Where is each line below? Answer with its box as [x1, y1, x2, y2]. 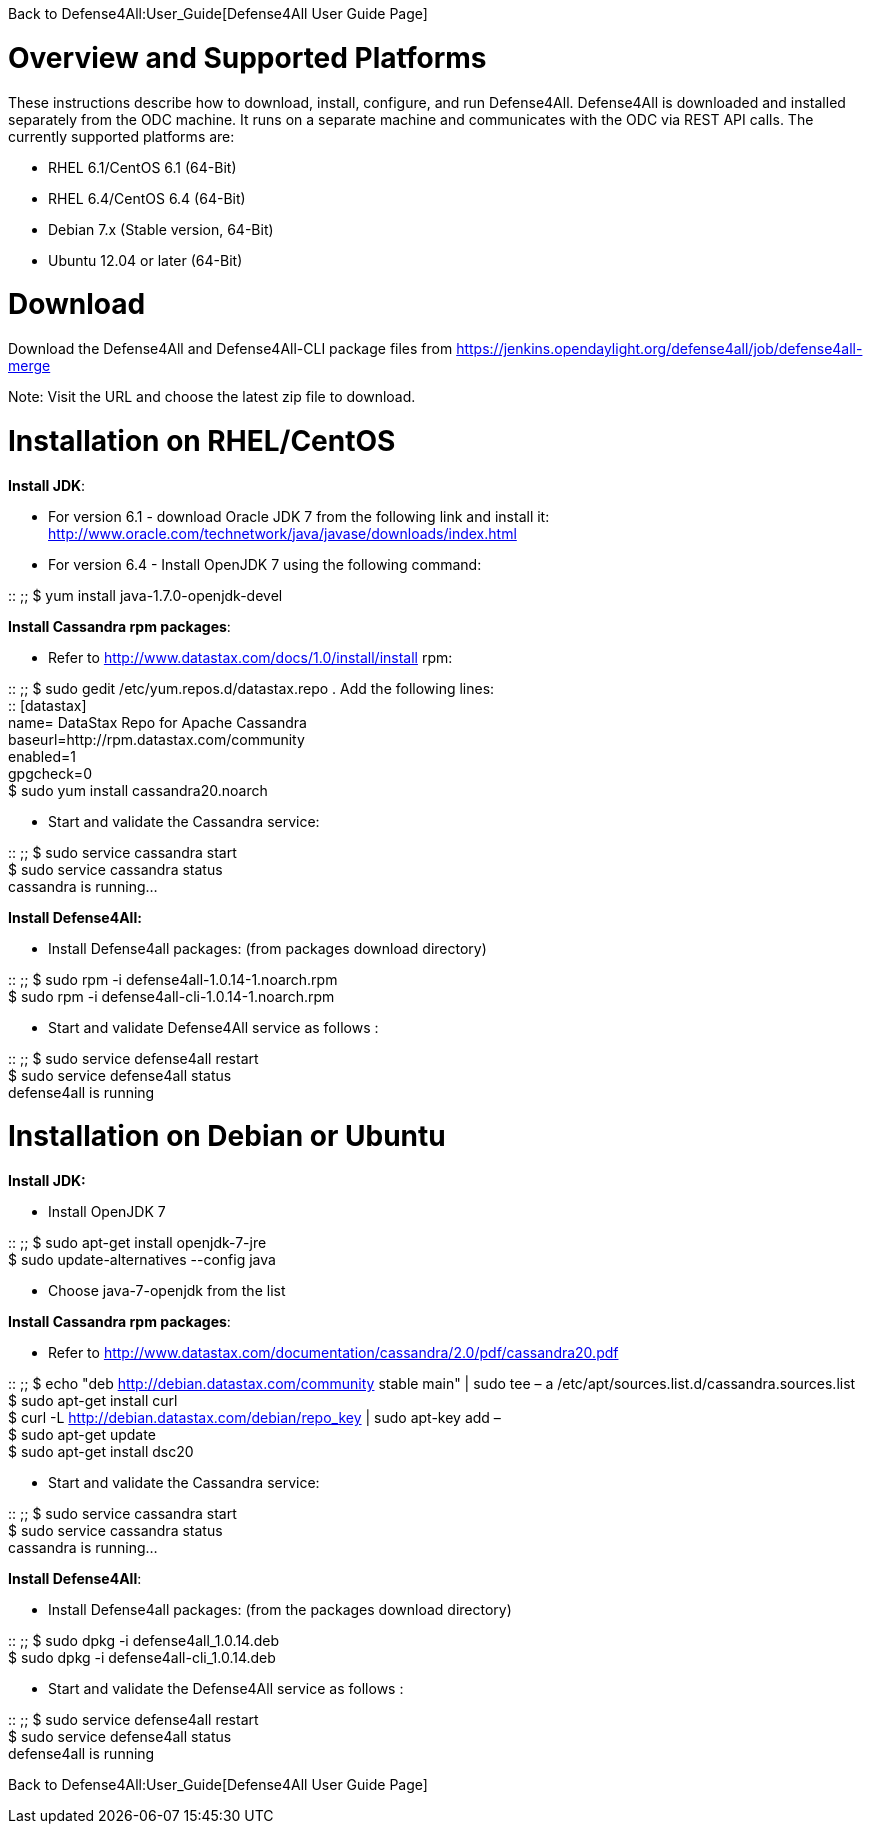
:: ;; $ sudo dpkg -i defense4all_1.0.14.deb [8, 1632, 280, 1649]
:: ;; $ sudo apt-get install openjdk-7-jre [8, 1234, 267, 1251]
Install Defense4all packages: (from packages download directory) [48, 939, 487, 957]
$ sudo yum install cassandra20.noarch [8, 781, 268, 799]
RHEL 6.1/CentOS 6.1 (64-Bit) [48, 158, 237, 176]
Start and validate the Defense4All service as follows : [48, 1680, 404, 1697]
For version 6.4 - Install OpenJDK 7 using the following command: [48, 555, 482, 573]
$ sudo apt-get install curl [8, 1392, 178, 1409]
